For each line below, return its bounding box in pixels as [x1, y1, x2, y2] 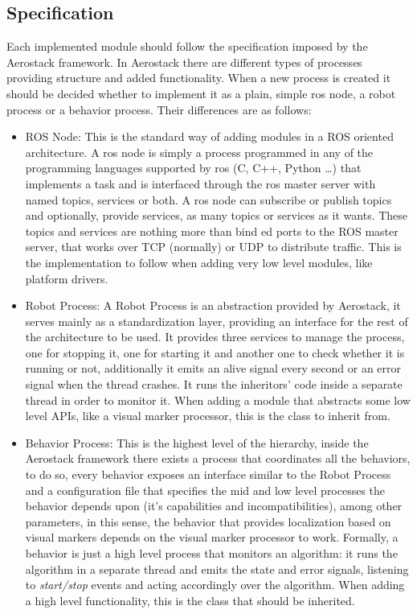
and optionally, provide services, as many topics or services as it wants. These [25, 207, 408, 224]
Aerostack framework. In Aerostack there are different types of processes [6, 53, 362, 70]
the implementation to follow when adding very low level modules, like [25, 253, 373, 270]
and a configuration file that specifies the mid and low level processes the [25, 481, 386, 498]
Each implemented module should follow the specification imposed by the [6, 38, 368, 55]
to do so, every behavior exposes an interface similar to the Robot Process [25, 466, 391, 483]
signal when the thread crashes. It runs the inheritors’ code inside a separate [25, 376, 403, 393]
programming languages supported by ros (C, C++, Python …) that [25, 159, 362, 176]
